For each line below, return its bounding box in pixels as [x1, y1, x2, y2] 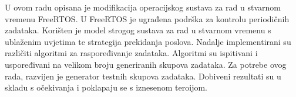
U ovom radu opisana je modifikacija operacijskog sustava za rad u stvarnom [5, 1, 281, 13]
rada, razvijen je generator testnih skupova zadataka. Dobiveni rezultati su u [5, 70, 281, 82]
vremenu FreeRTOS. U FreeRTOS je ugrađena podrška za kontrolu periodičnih [5, 12, 290, 25]
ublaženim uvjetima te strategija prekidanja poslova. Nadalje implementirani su [5, 35, 291, 47]
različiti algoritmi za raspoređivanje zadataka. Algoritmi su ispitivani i [5, 47, 258, 59]
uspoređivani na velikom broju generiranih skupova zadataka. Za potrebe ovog [5, 58, 287, 70]
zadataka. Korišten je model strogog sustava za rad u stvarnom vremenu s [5, 24, 271, 36]
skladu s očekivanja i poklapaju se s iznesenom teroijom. [5, 81, 207, 93]
